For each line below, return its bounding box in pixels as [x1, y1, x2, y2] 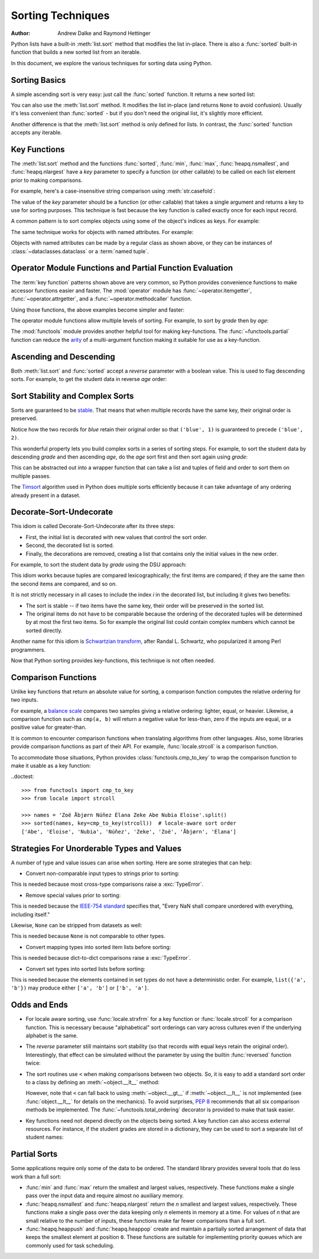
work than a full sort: [11, 1173, 61, 1180]
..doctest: [11, 773, 34, 780]
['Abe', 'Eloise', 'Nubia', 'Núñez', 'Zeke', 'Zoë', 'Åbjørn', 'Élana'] [21, 828, 236, 835]
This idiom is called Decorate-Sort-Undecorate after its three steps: [11, 523, 175, 530]
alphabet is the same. [25, 1032, 78, 1039]
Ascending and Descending [11, 351, 115, 361]
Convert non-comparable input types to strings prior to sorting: [25, 870, 180, 877]
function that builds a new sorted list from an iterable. [11, 49, 141, 56]
